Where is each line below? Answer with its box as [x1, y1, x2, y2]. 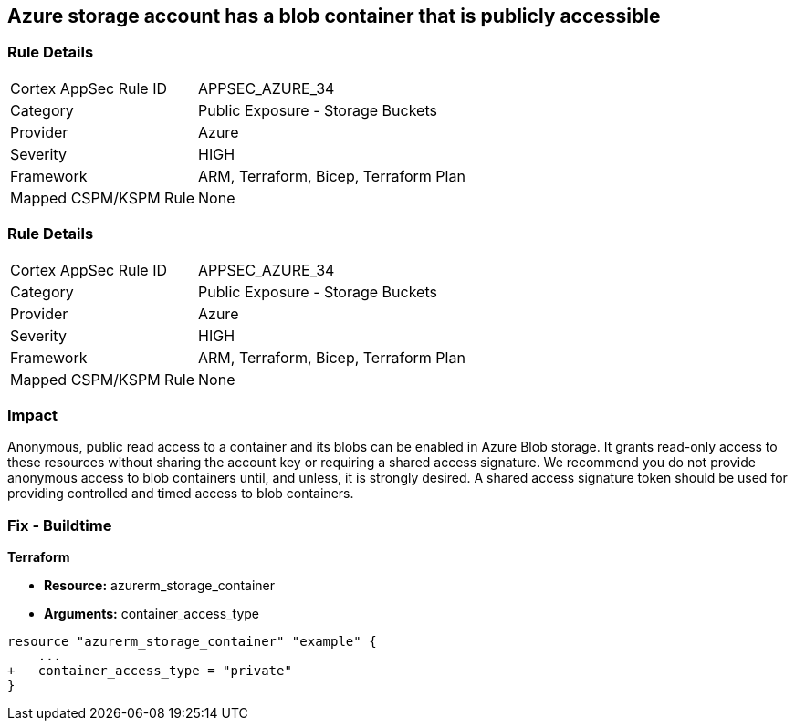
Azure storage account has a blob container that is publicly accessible [7, 5, 661, 27]
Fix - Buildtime [7, 515, 112, 535]
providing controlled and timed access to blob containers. [7, 485, 354, 502]
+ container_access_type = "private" [7, 663, 292, 679]
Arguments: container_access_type [44, 606, 259, 622]
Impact [7, 405, 58, 424]
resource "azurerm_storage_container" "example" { [7, 634, 377, 650]
